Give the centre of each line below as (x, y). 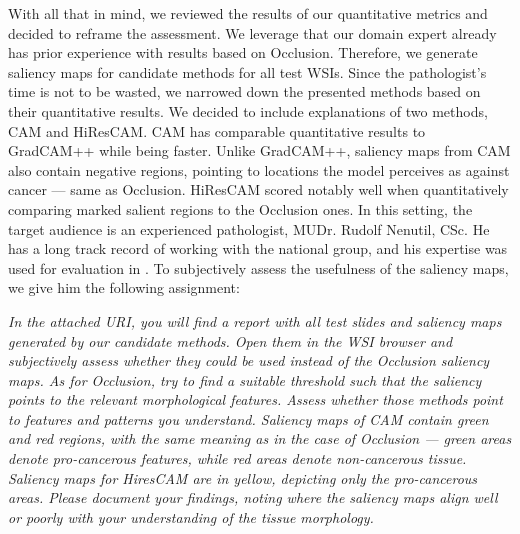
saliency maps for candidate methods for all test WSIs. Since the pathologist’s (247, 71)
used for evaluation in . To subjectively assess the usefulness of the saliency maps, (258, 267)
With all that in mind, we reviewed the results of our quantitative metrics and (248, 13)
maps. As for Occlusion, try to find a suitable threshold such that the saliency (245, 379)
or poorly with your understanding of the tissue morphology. (191, 516)
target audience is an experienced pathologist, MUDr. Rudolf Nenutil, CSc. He (249, 228)
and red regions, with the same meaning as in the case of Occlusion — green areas (260, 438)
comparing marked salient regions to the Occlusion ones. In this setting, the (240, 208)
